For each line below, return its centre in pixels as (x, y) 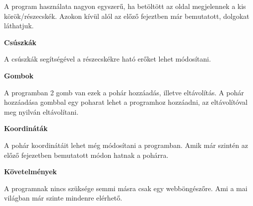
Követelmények (31, 172)
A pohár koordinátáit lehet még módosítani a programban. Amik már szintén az (126, 145)
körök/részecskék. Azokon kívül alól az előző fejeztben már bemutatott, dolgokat (127, 16)
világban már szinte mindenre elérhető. (63, 198)
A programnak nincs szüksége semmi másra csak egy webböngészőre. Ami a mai (126, 188)
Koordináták (26, 128)
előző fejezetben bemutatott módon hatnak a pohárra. (86, 155)
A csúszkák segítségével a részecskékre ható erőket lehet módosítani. (108, 59)
